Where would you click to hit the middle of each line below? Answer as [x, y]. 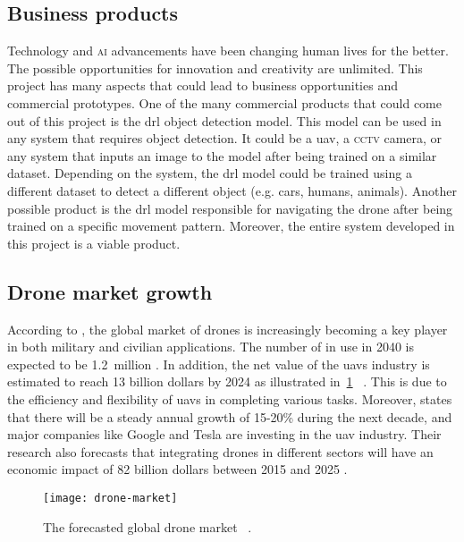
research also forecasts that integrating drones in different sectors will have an [220, 451]
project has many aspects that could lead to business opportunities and [202, 85]
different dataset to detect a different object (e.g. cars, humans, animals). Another [232, 190]
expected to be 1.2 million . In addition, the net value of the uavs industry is [219, 364]
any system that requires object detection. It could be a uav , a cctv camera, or [225, 138]
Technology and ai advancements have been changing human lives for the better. [228, 51]
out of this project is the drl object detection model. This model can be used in [224, 120]
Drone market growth [110, 291]
